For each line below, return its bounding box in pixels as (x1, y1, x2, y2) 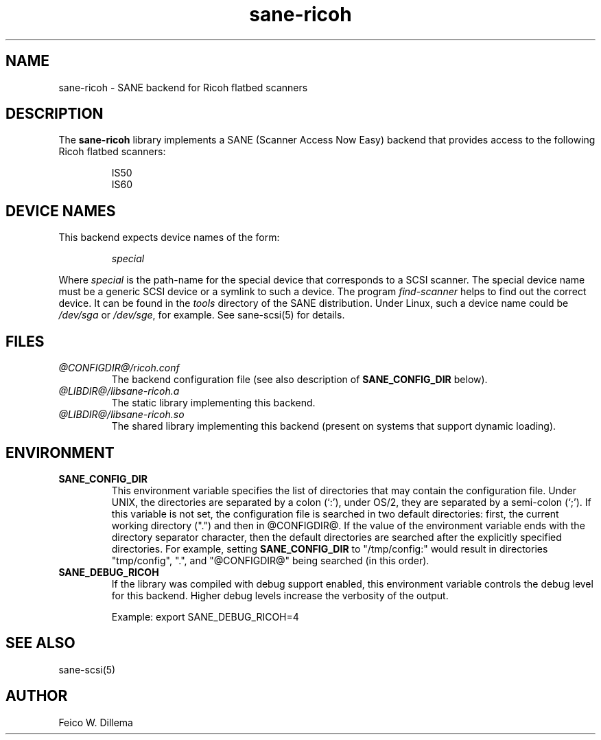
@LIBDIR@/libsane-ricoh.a (58, 385, 180, 397)
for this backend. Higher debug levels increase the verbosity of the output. (111, 589, 449, 601)
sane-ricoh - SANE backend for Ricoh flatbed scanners (58, 81, 308, 93)
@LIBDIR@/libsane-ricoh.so (58, 408, 185, 421)
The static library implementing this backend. (111, 397, 316, 409)
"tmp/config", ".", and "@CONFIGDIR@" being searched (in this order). (111, 554, 429, 566)
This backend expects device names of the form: (58, 231, 280, 244)
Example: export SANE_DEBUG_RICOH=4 (111, 610, 299, 623)
